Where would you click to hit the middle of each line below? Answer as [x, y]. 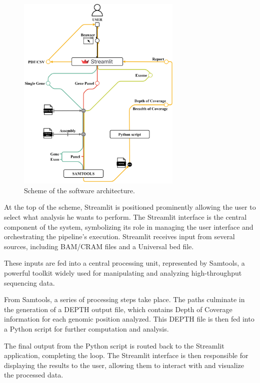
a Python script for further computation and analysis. [86, 328]
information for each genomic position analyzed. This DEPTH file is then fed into [129, 319]
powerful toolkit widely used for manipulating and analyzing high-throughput [123, 272]
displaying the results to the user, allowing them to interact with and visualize [124, 365]
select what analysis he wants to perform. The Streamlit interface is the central [125, 217]
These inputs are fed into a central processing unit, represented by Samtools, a [124, 263]
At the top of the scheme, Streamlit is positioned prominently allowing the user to [130, 207]
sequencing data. [29, 282]
